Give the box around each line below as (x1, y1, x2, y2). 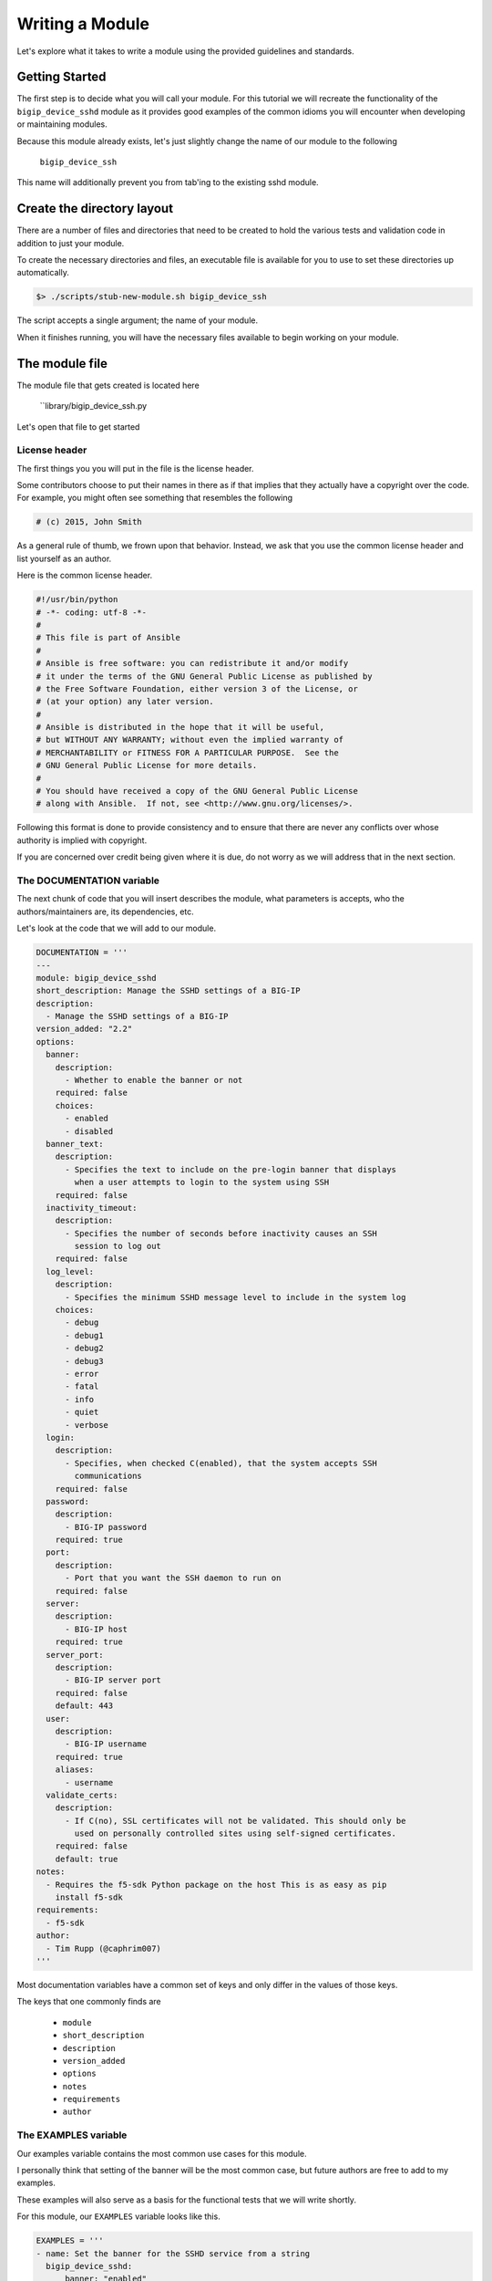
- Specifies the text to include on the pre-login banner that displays (65, 1164, 396, 1174)
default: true (55, 1853, 118, 1864)
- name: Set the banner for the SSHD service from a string (36, 2248, 311, 2258)
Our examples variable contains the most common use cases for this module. (16, 2148, 307, 2159)
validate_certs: (46, 1789, 118, 1800)
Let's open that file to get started (16, 421, 140, 432)
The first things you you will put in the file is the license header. (16, 463, 254, 474)
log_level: (46, 1266, 95, 1276)
